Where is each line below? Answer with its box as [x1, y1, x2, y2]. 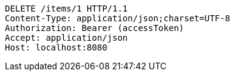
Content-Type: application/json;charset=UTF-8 [5, 13, 230, 23]
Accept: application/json [5, 33, 128, 43]
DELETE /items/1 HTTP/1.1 [5, 4, 128, 13]
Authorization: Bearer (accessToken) [5, 23, 185, 33]
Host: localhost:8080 [5, 43, 107, 52]
